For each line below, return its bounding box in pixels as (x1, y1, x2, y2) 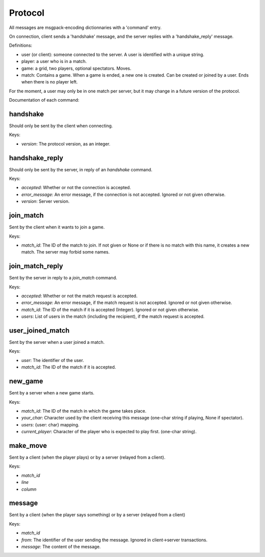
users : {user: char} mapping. (21, 421, 79, 427)
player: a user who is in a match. (21, 58, 87, 64)
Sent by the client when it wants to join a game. (9, 224, 105, 230)
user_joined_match (9, 326, 70, 334)
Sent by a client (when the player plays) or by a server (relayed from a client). (9, 454, 165, 460)
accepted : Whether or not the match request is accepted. (21, 293, 137, 299)
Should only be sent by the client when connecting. (9, 123, 113, 129)
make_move (9, 441, 47, 449)
